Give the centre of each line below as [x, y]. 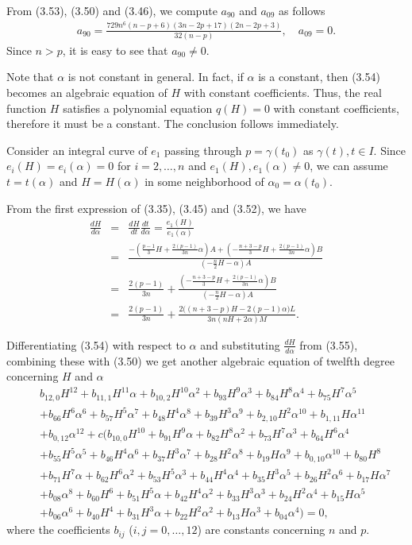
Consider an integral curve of [77, 150]
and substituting [240, 344]
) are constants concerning [261, 530]
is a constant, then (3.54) [319, 77]
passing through [203, 150]
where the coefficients [58, 530]
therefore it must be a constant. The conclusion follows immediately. [173, 124]
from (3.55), [329, 344]
